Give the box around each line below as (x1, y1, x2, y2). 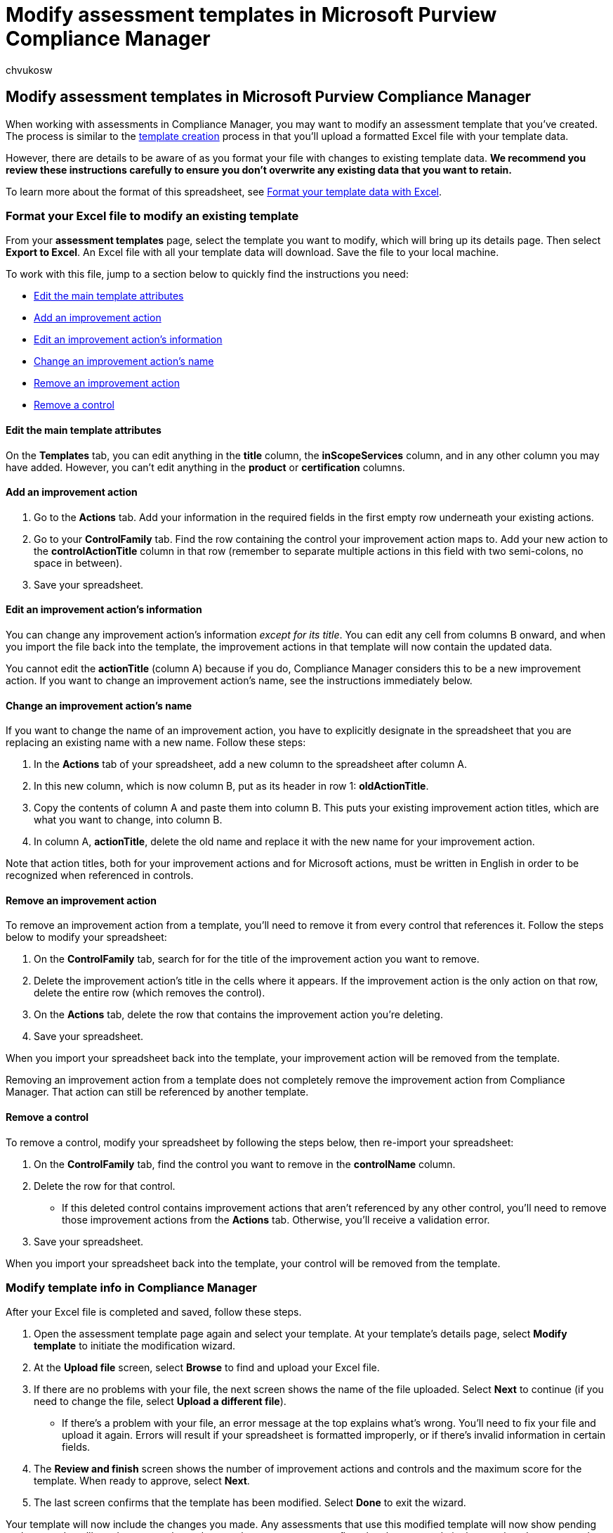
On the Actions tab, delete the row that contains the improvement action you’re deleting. (34, 1008, 443, 1021)
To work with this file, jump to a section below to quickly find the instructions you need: (6, 268, 409, 281)
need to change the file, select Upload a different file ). (34, 1395, 286, 1408)
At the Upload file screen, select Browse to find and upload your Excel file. (34, 1361, 380, 1374)
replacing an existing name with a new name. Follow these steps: (6, 736, 306, 749)
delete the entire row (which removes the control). (34, 987, 265, 999)
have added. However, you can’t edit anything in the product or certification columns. (6, 461, 405, 473)
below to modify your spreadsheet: (6, 931, 167, 944)
